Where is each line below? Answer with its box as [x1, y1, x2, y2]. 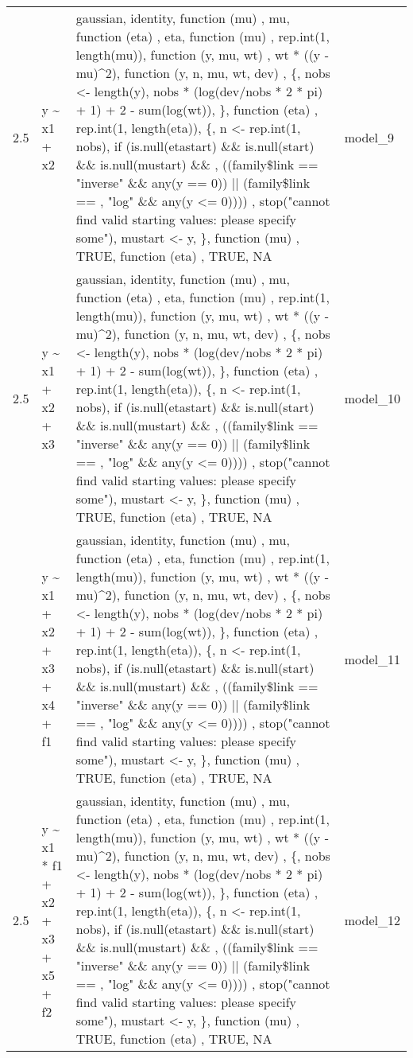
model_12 [344, 910, 400, 929]
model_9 [344, 127, 394, 146]
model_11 [344, 649, 400, 668]
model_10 [344, 388, 400, 407]
